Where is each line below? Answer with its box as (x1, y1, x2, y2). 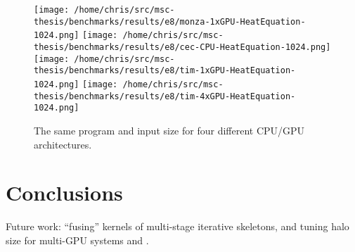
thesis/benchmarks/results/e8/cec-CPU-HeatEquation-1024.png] (34, 42, 331, 52)
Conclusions (6, 178, 123, 207)
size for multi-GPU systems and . (6, 232, 149, 247)
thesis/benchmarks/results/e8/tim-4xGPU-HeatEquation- (34, 91, 296, 101)
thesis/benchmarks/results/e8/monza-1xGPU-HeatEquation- (34, 16, 306, 27)
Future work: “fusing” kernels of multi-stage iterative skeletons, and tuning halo (6, 219, 349, 234)
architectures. (34, 137, 92, 151)
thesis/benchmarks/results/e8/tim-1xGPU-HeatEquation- (34, 65, 296, 76)
